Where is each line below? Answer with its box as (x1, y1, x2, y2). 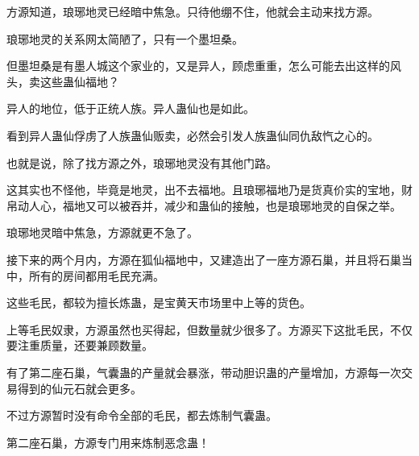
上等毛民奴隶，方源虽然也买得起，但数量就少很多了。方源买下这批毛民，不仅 (6, 321, 413, 338)
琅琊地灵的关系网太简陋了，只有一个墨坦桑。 (6, 30, 243, 47)
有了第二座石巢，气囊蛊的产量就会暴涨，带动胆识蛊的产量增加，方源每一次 (6, 363, 401, 380)
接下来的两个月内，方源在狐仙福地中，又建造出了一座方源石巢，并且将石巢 (6, 251, 401, 267)
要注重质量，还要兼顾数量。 (6, 337, 153, 354)
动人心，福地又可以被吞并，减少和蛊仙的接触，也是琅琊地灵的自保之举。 (17, 197, 401, 213)
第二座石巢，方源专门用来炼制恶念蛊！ (6, 433, 209, 450)
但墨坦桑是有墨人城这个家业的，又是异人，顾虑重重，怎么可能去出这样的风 (6, 57, 401, 74)
